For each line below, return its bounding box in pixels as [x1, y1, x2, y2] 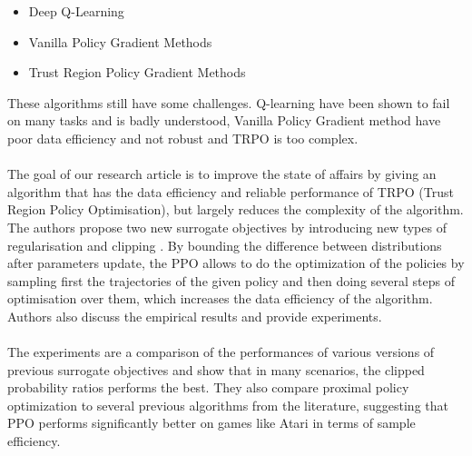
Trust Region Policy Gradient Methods [28, 63, 246, 82]
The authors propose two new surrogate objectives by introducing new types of [7, 217, 447, 236]
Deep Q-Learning [28, 2, 124, 20]
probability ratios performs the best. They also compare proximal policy [7, 378, 409, 397]
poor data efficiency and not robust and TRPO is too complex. [7, 128, 359, 147]
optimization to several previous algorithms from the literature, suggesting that [7, 395, 448, 414]
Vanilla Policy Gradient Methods [28, 32, 212, 51]
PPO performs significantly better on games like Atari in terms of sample [7, 413, 416, 432]
